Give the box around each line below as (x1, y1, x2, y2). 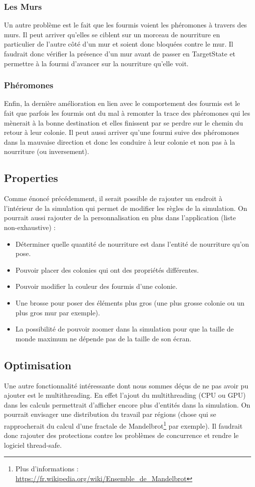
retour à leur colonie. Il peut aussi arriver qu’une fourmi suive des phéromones (4, 127, 239, 137)
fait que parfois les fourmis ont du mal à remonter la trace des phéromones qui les (4, 108, 250, 118)
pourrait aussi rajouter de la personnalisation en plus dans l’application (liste (4, 212, 236, 223)
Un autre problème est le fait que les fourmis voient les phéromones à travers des (4, 20, 247, 30)
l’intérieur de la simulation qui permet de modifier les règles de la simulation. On (4, 203, 247, 213)
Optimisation (4, 357, 72, 372)
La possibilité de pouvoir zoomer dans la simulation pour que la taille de (15, 324, 234, 334)
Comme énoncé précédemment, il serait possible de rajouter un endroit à (4, 193, 223, 204)
